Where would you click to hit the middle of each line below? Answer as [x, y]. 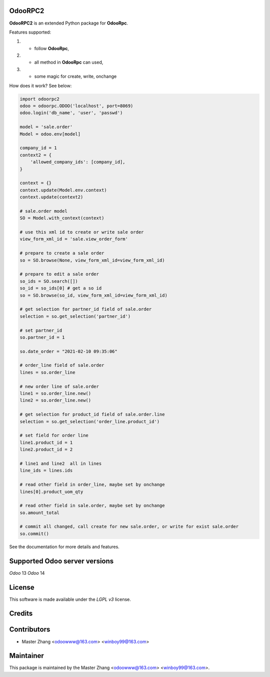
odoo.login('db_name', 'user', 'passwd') [71, 113]
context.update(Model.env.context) [63, 190]
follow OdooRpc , [52, 48]
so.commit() [34, 533]
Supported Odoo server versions [61, 561]
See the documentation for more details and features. [64, 547]
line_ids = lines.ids [46, 471]
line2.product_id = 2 [46, 449]
